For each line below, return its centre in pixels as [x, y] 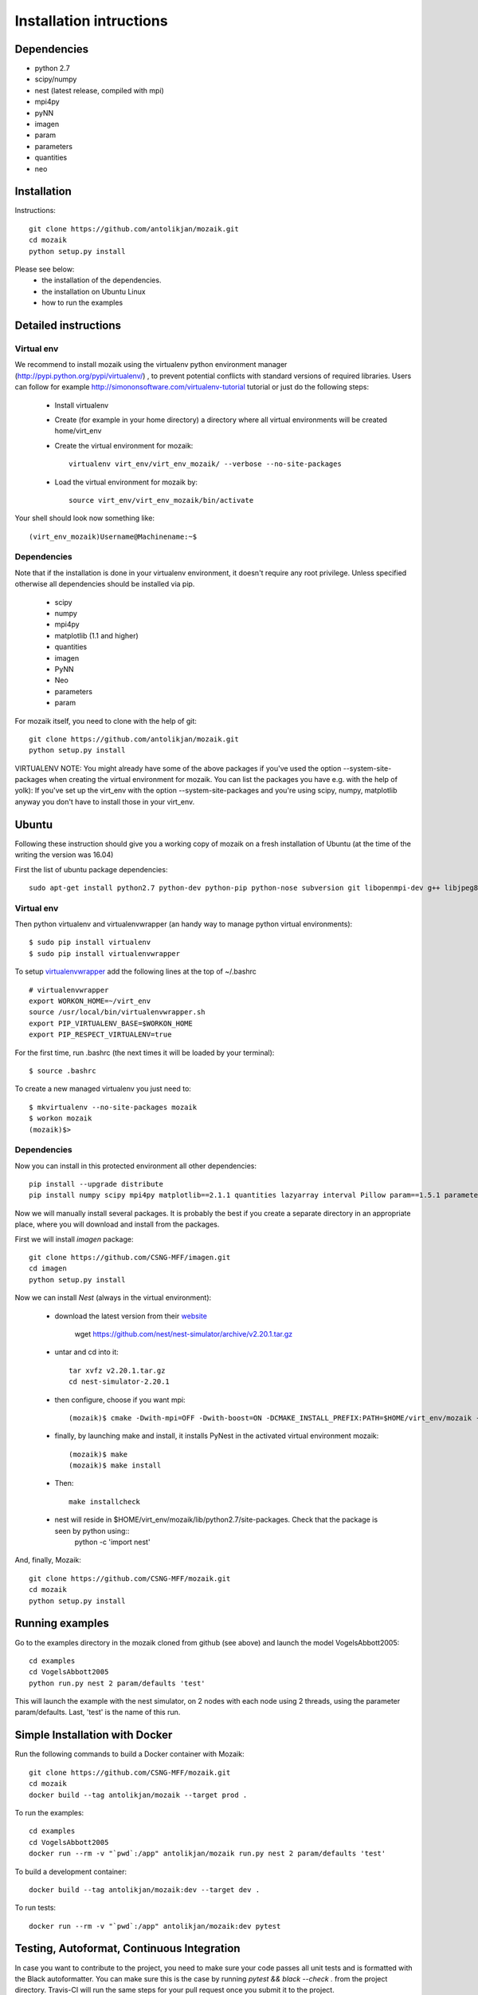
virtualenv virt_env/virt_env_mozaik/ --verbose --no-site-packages [205, 464]
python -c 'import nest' [112, 1542]
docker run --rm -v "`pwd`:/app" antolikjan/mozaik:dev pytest [155, 1926]
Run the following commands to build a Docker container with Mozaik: [129, 1754]
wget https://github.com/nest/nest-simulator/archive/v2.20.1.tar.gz [184, 1333]
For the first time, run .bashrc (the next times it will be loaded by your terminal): [145, 1053]
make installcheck [105, 1501]
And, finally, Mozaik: [48, 1560]
